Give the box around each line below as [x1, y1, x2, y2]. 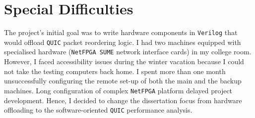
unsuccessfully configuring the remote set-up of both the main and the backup [4, 76, 242, 86]
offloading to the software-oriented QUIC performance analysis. [4, 105, 192, 115]
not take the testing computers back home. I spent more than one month [4, 66, 226, 76]
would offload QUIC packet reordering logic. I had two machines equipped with [4, 37, 241, 47]
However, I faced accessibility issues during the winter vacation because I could [4, 56, 244, 67]
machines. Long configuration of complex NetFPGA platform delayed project [4, 85, 233, 95]
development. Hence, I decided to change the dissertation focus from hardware [4, 95, 242, 105]
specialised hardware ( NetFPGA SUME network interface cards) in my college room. [4, 46, 252, 57]
